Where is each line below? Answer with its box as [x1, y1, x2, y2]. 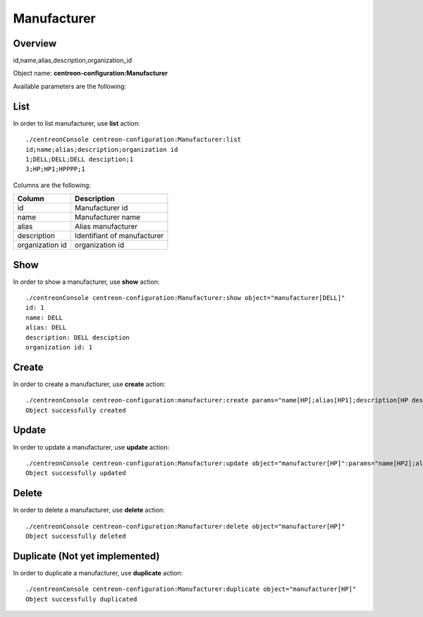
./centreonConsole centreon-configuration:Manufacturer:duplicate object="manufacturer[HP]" [25, 585, 357, 593]
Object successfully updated [25, 469, 126, 477]
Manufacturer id [74, 203, 128, 213]
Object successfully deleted [25, 532, 126, 540]
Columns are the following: [13, 181, 91, 189]
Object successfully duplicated [25, 595, 137, 603]
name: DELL [25, 313, 63, 321]
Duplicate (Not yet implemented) [13, 550, 160, 562]
